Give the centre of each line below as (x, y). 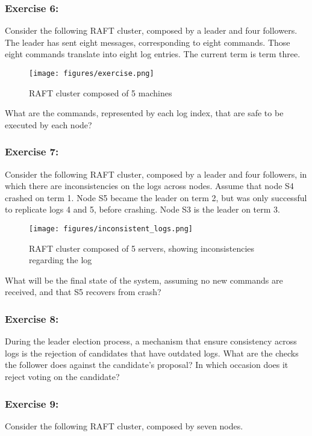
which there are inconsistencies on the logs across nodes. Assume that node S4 (149, 186)
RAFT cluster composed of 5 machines (101, 92)
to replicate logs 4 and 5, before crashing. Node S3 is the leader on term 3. (142, 209)
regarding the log (61, 260)
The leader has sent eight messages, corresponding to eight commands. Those (148, 42)
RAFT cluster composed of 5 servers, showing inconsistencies (142, 248)
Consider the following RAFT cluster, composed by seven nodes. (124, 425)
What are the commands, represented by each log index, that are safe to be (144, 113)
